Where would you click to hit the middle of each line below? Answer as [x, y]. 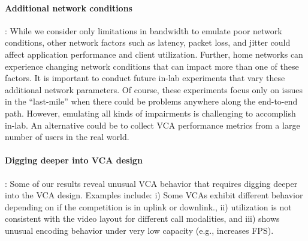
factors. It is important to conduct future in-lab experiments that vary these [145, 78]
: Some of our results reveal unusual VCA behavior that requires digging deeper [151, 183]
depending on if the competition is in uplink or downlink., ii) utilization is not [148, 206]
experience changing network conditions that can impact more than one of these [152, 66]
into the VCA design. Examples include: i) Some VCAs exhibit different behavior [154, 195]
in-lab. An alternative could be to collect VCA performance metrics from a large [153, 125]
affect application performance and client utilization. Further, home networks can [154, 54]
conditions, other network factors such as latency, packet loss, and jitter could [148, 42]
